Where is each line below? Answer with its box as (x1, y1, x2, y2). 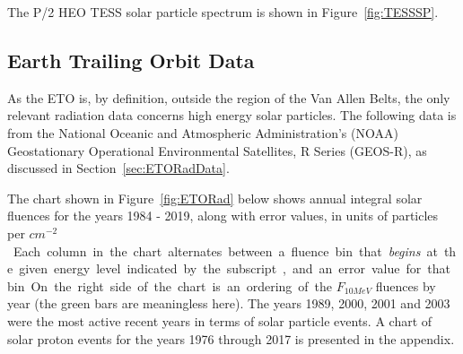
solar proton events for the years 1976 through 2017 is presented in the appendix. (7, 329, 455, 348)
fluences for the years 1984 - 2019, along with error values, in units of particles (7, 206, 439, 225)
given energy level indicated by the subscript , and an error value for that (19, 259, 450, 278)
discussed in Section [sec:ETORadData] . (7, 159, 230, 177)
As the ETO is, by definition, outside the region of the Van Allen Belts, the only (7, 88, 450, 107)
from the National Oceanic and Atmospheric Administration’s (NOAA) (7, 123, 398, 142)
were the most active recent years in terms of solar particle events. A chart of (7, 311, 432, 330)
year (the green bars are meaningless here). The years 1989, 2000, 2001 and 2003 (7, 294, 450, 313)
